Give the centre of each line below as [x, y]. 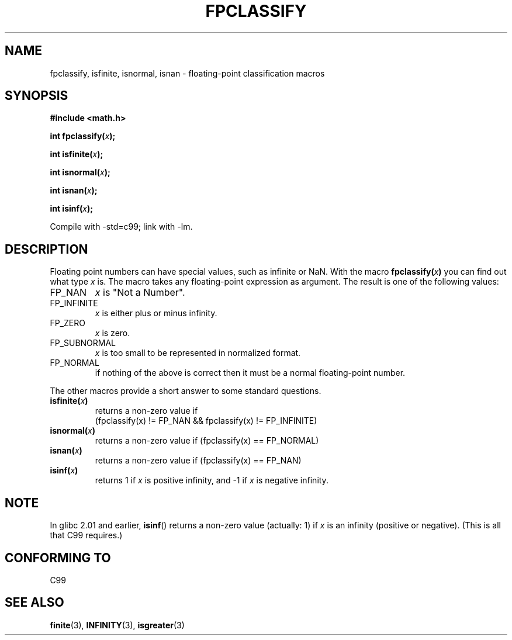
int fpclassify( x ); [83, 136]
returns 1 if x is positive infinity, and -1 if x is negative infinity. [212, 480]
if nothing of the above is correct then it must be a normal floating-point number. [250, 373]
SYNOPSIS [37, 96]
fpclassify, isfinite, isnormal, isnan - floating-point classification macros [187, 73]
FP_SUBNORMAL [83, 343]
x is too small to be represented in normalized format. [198, 353]
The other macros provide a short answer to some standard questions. [186, 391]
